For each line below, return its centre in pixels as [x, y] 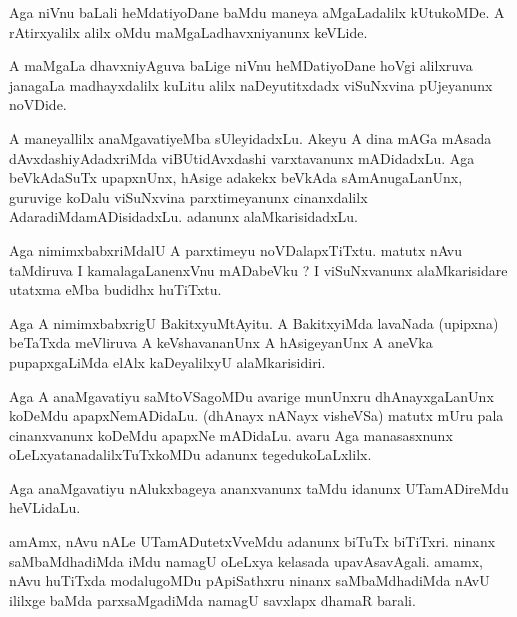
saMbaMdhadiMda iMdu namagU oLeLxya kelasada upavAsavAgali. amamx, [246, 560]
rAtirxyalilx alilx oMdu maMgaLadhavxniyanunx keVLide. [188, 31]
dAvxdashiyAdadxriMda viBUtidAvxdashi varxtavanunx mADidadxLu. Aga [242, 157]
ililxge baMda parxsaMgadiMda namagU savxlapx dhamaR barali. [212, 599]
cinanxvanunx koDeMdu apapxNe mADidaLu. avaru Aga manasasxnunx [231, 434]
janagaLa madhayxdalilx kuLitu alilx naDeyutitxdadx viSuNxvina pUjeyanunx [251, 84]
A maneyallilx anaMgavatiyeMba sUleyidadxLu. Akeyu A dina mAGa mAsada [250, 137]
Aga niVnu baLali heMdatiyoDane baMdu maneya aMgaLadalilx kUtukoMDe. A [257, 12]
